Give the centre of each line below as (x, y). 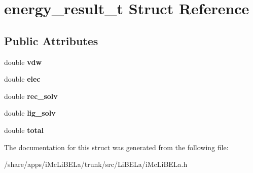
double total (24, 130)
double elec (22, 79)
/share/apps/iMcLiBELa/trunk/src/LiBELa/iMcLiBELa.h (96, 164)
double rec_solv (31, 96)
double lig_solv (30, 113)
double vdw (23, 62)
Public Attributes (51, 40)
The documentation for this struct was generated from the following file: (116, 147)
